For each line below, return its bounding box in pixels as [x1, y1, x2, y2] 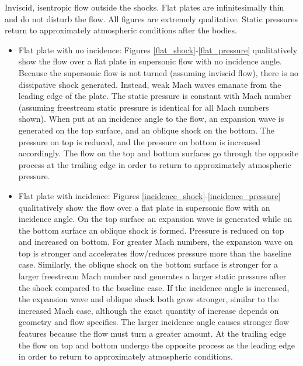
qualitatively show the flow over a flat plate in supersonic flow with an [18, 201, 270, 213]
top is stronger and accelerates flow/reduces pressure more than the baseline [18, 247, 291, 259]
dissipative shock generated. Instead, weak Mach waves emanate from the [18, 78, 281, 90]
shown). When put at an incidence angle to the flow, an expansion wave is [18, 112, 284, 125]
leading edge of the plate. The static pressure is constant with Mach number [18, 90, 292, 102]
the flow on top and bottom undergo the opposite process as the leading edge [18, 338, 295, 351]
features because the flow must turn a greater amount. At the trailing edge [18, 327, 286, 340]
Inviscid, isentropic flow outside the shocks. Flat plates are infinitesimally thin [5, 1, 284, 13]
